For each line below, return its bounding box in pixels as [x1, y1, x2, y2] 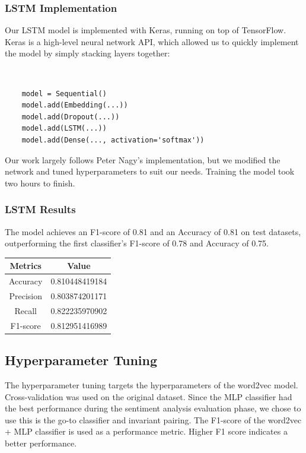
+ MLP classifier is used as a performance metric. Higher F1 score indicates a [5, 425, 288, 438]
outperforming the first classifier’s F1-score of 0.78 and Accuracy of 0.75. [5, 237, 269, 249]
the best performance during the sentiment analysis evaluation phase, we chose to [5, 402, 301, 414]
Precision [9, 290, 42, 302]
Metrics [9, 259, 42, 272]
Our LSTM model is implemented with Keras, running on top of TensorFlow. [5, 24, 286, 36]
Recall [14, 304, 37, 316]
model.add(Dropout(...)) [21, 112, 120, 121]
